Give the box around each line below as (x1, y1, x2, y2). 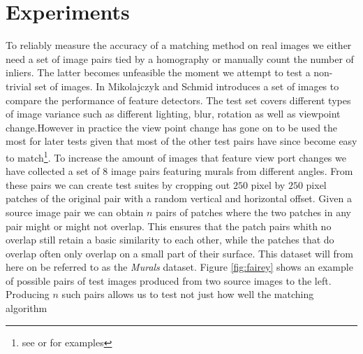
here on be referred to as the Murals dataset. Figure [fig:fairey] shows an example (6, 260, 353, 274)
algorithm (6, 301, 47, 316)
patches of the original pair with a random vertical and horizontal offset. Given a (6, 191, 352, 206)
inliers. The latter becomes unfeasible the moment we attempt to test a (6, 65, 311, 80)
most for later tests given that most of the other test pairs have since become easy (6, 134, 357, 148)
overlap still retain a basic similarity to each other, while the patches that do (6, 232, 334, 247)
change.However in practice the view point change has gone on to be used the (6, 120, 338, 134)
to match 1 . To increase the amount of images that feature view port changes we (6, 148, 346, 164)
